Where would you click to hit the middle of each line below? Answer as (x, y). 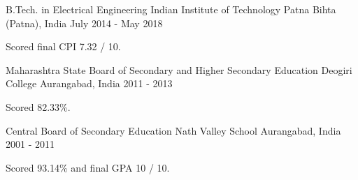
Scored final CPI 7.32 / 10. (63, 46)
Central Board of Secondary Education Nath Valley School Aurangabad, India (173, 130)
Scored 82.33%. (38, 106)
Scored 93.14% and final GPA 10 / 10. (88, 167)
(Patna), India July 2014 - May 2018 (84, 23)
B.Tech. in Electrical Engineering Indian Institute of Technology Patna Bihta (171, 9)
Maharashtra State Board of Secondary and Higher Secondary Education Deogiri (179, 69)
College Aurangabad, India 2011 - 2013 (89, 83)
